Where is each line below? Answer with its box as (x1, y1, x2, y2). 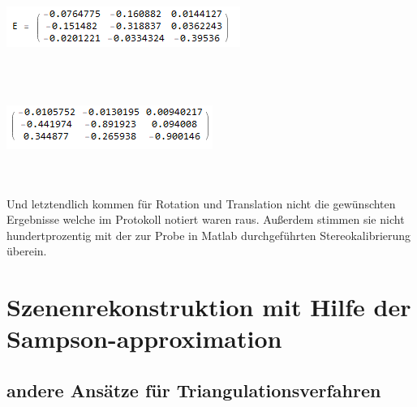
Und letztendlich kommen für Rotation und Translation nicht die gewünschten (6, 195, 396, 212)
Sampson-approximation (6, 322, 282, 355)
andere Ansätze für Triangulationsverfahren (6, 377, 381, 402)
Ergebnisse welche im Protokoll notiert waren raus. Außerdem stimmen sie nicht (6, 211, 405, 228)
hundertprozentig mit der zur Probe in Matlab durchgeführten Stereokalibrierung (6, 226, 411, 243)
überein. (6, 242, 47, 259)
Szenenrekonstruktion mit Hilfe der (6, 290, 411, 323)
